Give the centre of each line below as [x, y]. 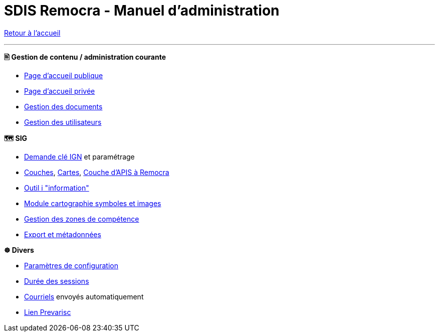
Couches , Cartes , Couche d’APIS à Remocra [97, 172]
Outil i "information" [57, 188]
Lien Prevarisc [48, 312]
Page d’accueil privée [60, 91]
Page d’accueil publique [64, 75]
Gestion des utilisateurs [63, 122]
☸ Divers [19, 250]
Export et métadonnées [63, 234]
